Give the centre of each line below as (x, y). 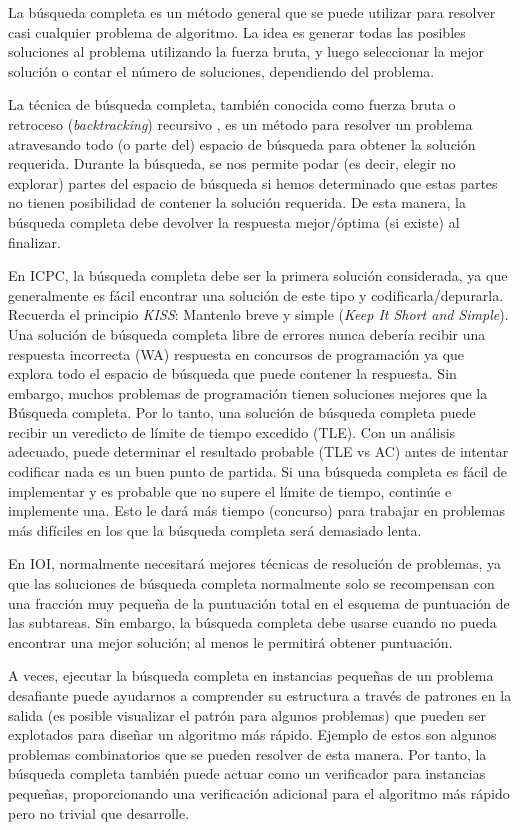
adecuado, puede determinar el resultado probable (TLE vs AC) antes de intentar (258, 451)
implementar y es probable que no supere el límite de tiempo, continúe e (230, 490)
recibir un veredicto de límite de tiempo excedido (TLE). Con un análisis (232, 431)
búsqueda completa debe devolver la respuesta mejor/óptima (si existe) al (234, 221)
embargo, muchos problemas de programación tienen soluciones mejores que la (248, 392)
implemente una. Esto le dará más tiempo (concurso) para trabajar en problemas (256, 510)
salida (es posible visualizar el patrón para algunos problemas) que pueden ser (247, 714)
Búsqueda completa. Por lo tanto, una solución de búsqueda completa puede (242, 412)
